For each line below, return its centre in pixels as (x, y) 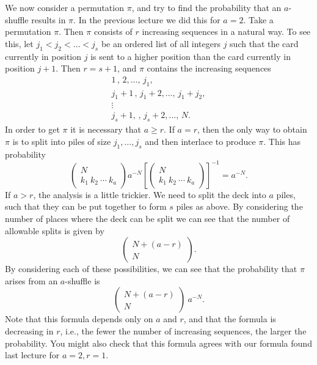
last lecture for (32, 355)
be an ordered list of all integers (161, 43)
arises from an (31, 280)
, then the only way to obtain (252, 129)
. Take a (258, 19)
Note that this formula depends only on (79, 319)
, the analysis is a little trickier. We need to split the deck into (150, 194)
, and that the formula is (230, 319)
